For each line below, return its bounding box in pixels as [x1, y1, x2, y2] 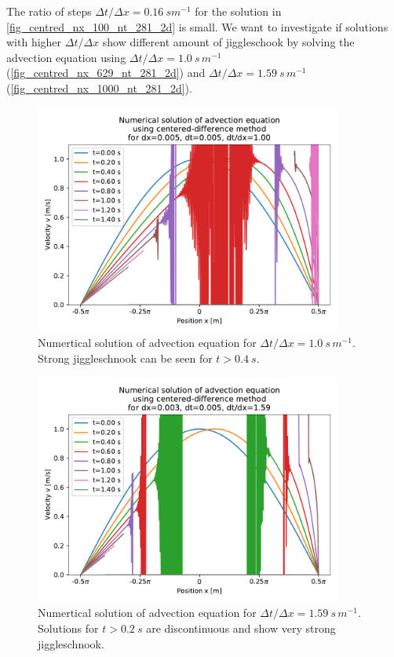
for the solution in [195, 3, 282, 19]
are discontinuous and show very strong [146, 619, 336, 636]
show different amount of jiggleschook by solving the [102, 34, 355, 50]
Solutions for [38, 619, 99, 636]
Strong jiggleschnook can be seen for [38, 349, 213, 366]
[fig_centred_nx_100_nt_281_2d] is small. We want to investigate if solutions [6, 18, 389, 35]
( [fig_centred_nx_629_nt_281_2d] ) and [6, 64, 206, 81]
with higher [6, 34, 62, 50]
